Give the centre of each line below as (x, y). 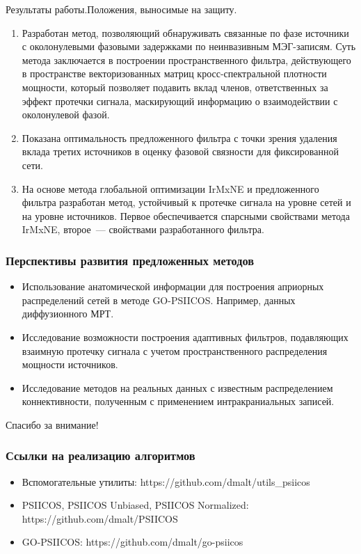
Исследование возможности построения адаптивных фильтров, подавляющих (185, 337)
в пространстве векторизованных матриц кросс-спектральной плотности (174, 73)
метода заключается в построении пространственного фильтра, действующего (186, 60)
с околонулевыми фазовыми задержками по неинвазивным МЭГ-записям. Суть (189, 46)
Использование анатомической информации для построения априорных (173, 286)
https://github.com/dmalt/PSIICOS (100, 518)
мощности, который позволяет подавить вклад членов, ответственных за (175, 87)
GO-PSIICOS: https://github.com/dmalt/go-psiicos (133, 542)
